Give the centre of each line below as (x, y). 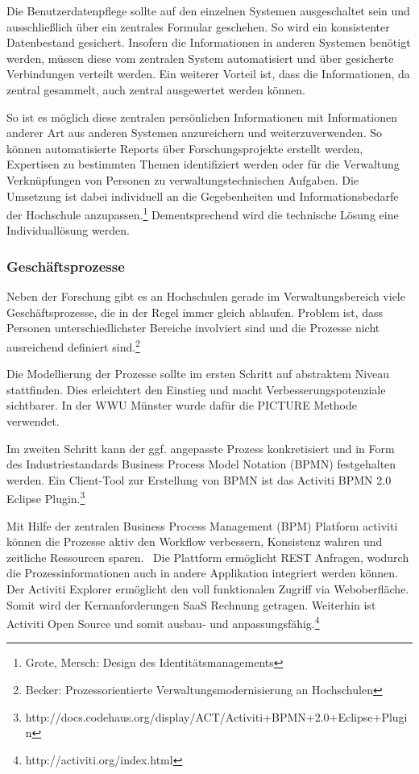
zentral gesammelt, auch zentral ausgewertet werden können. (156, 89)
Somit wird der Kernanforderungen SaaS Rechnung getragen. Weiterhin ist (191, 604)
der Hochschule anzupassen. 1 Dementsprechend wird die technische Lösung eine (203, 213)
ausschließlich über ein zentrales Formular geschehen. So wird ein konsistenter (198, 26)
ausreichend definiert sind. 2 (73, 345)
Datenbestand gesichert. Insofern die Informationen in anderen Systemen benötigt (209, 42)
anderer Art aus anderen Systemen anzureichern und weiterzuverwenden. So (194, 133)
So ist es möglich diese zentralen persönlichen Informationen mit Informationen (202, 117)
